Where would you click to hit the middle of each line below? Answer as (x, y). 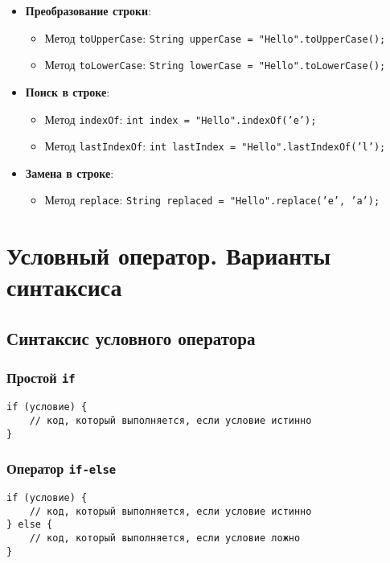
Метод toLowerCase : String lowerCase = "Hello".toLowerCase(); (215, 65)
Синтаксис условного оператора (131, 338)
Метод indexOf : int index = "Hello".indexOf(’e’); (181, 119)
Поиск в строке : (68, 91)
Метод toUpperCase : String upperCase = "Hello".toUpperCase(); (215, 37)
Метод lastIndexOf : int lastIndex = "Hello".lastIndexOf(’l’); (215, 146)
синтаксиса (64, 287)
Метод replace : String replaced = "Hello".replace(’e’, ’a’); (212, 200)
